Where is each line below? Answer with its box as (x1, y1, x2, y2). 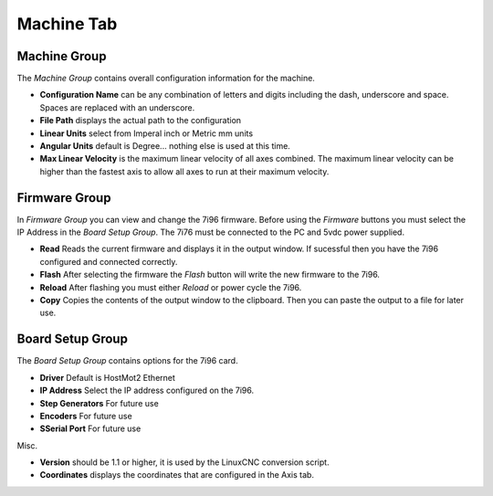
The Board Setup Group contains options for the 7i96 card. (16, 355, 238, 366)
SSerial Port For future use (39, 423, 142, 434)
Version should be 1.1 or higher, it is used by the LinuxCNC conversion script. (39, 457, 330, 468)
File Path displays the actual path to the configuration (39, 115, 242, 126)
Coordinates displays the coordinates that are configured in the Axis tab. (39, 470, 315, 480)
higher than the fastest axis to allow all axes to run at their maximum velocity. (39, 165, 330, 177)
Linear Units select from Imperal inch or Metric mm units (39, 128, 254, 139)
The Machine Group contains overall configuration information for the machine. (16, 73, 315, 84)
